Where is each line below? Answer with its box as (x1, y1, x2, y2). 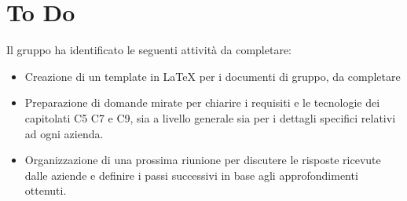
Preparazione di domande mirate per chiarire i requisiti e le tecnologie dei (24, 94, 380, 111)
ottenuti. (24, 182, 67, 199)
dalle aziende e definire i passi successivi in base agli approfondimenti (24, 166, 358, 183)
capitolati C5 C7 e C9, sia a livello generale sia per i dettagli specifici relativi (24, 109, 396, 126)
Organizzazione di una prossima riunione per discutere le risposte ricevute (24, 152, 381, 168)
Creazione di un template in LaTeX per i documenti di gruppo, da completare (24, 68, 401, 84)
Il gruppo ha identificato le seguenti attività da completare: (6, 42, 292, 58)
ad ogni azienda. (24, 125, 104, 141)
